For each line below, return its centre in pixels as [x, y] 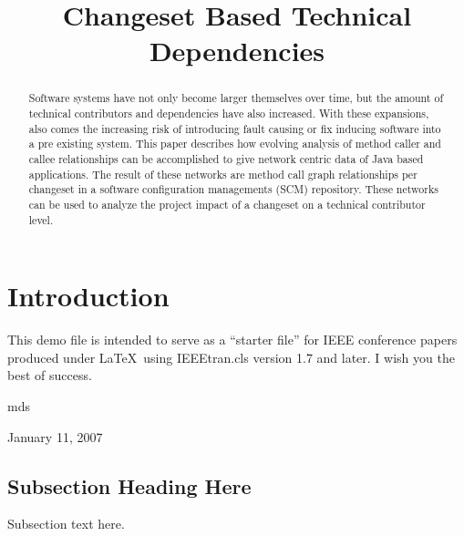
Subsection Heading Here [129, 485]
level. [41, 219]
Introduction [88, 296]
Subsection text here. [66, 524]
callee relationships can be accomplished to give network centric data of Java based [226, 158]
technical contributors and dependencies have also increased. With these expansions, [229, 113]
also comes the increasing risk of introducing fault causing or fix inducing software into [235, 128]
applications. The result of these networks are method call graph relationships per [223, 174]
